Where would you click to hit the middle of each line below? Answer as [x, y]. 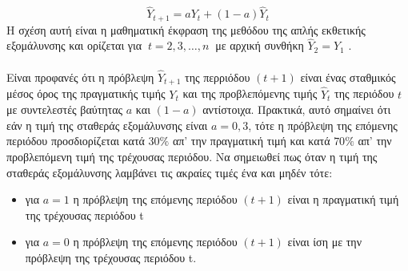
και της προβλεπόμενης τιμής [250, 93]
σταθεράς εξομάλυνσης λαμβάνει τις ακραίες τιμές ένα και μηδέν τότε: [170, 172]
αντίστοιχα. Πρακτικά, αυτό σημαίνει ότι [297, 109]
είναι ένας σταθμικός [348, 77]
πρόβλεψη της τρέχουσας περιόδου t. [111, 257]
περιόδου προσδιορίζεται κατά [76, 141]
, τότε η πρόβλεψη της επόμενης [323, 125]
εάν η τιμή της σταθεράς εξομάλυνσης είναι [107, 125]
